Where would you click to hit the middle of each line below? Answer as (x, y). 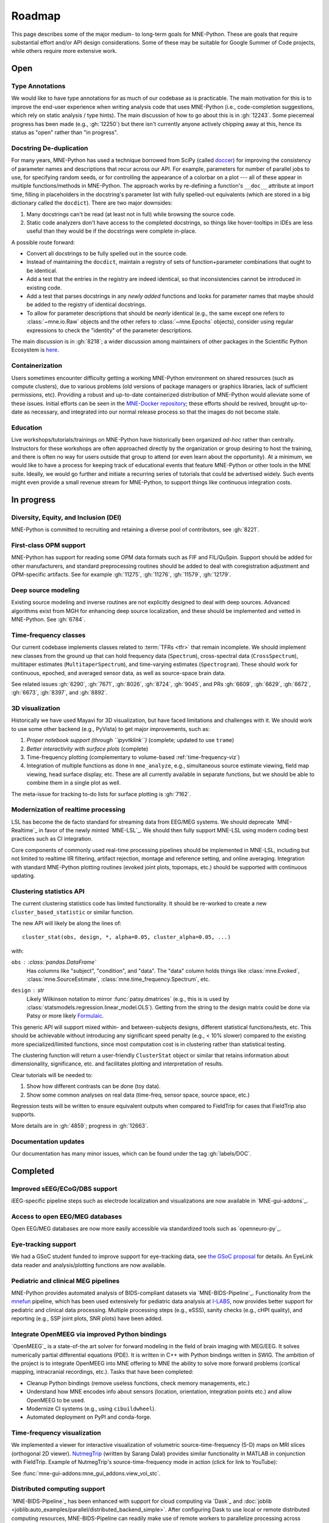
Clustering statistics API (48, 891)
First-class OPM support (48, 545)
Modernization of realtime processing (69, 810)
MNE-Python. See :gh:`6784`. (48, 620)
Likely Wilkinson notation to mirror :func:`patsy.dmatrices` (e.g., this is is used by (128, 998)
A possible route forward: (43, 242)
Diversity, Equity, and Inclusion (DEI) (66, 517)
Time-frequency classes (48, 635)
